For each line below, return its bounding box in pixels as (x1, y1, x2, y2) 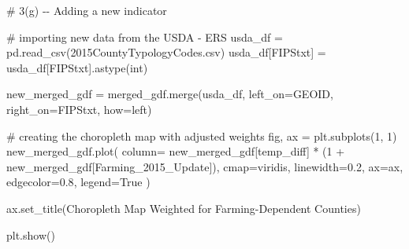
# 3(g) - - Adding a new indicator (6, 2, 167, 18)
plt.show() (6, 226, 55, 243)
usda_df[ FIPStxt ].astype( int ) (6, 59, 148, 75)
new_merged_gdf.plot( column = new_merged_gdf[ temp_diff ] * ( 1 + (6, 143, 345, 159)
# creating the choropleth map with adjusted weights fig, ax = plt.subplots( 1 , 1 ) (6, 127, 397, 144)
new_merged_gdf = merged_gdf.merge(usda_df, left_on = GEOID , (6, 86, 333, 102)
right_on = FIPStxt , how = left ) (6, 101, 152, 117)
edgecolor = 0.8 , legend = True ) (6, 174, 151, 190)
